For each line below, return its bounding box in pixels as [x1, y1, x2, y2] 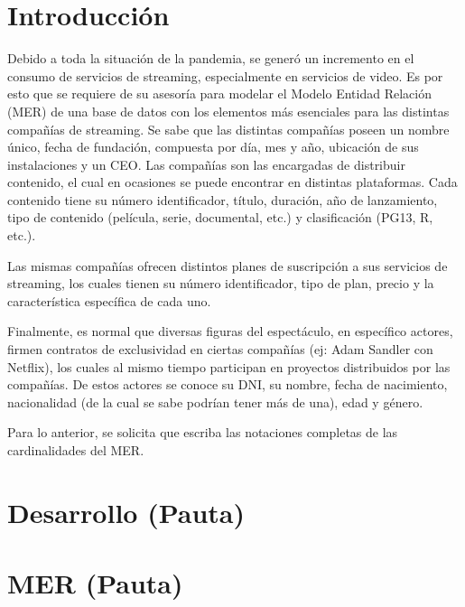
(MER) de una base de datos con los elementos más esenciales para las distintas [7, 101, 450, 120]
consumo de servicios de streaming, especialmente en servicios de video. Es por [7, 66, 443, 85]
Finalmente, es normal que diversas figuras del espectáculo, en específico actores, [7, 322, 453, 341]
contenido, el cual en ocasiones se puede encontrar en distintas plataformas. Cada [7, 173, 458, 191]
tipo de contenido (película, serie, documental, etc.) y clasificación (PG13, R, [7, 208, 433, 227]
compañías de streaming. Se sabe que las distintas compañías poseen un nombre [7, 119, 450, 138]
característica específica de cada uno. [7, 291, 211, 310]
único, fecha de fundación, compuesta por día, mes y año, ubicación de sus [7, 137, 419, 156]
